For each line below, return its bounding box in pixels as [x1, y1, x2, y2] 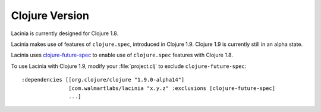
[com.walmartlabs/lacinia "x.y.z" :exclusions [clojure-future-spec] [68, 85, 276, 92]
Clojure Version [11, 9, 89, 22]
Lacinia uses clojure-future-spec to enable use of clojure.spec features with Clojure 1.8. [11, 51, 233, 59]
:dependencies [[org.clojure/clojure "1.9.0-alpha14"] [21, 76, 185, 83]
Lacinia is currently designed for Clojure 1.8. [11, 30, 119, 37]
